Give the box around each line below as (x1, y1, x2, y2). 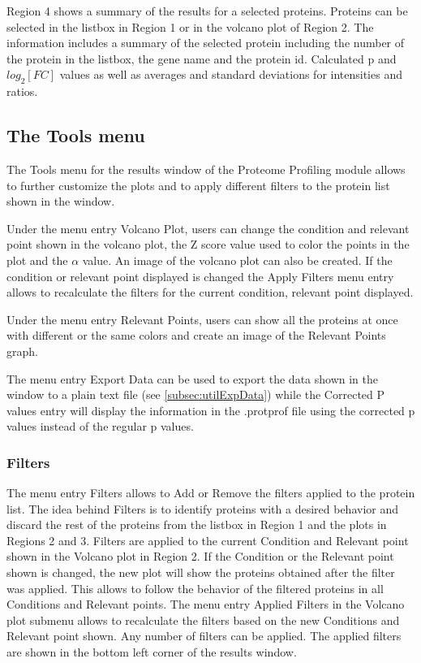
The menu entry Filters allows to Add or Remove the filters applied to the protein (6, 484, 415, 501)
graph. (6, 342, 38, 359)
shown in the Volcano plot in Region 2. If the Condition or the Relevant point (6, 548, 394, 565)
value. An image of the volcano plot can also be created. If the (82, 251, 393, 268)
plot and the (6, 251, 68, 268)
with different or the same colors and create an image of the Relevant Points (6, 327, 386, 344)
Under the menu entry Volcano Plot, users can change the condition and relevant (6, 219, 410, 236)
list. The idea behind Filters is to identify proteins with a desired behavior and (6, 500, 398, 517)
